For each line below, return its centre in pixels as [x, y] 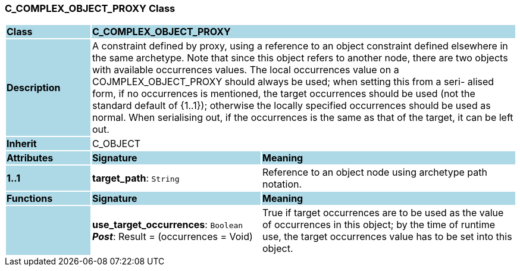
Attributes [30, 158]
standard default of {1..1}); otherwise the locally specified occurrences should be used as [291, 106]
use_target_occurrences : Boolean [167, 225]
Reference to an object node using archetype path [375, 172]
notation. [282, 184]
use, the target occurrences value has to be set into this [387, 237]
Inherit [22, 144]
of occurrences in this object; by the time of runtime [379, 225]
